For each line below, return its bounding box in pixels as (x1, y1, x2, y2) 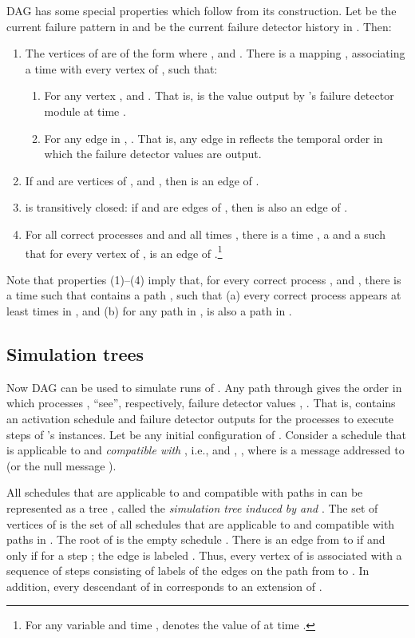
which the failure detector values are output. (44, 145, 262, 162)
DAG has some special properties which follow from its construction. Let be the (6, 2, 397, 18)
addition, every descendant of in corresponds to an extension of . (6, 577, 322, 594)
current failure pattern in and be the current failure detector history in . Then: (6, 18, 392, 34)
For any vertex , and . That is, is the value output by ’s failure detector (44, 87, 394, 104)
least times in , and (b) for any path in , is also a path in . (6, 302, 292, 319)
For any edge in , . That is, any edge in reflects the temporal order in (44, 129, 383, 146)
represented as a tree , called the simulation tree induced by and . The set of (6, 499, 378, 516)
